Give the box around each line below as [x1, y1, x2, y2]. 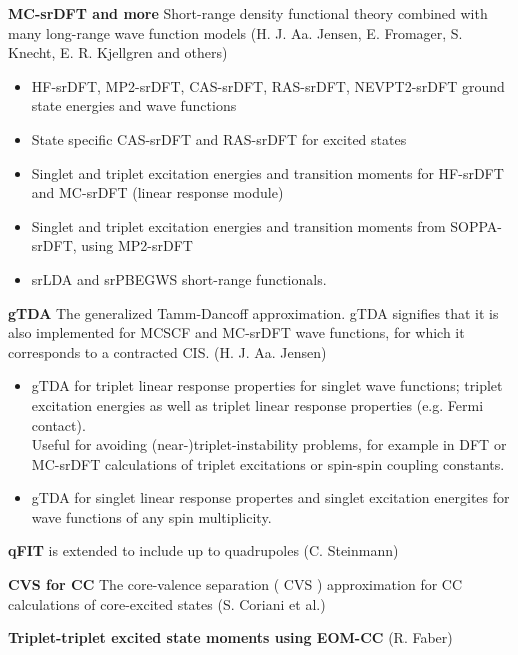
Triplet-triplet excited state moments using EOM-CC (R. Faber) [8, 627, 453, 648]
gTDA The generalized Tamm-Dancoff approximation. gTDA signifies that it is [8, 302, 499, 323]
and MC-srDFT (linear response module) [31, 182, 284, 203]
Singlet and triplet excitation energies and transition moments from [31, 215, 446, 236]
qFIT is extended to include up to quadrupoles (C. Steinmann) [8, 540, 399, 561]
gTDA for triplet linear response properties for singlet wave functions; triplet [31, 375, 503, 396]
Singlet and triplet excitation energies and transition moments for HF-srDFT [31, 162, 504, 183]
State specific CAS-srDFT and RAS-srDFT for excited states [31, 128, 407, 149]
